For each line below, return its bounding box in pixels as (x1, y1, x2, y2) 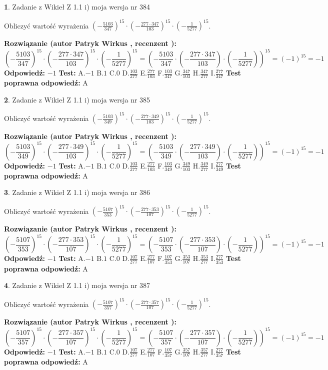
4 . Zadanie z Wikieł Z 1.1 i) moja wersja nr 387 (4, 280, 150, 290)
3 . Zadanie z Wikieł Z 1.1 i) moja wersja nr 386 (4, 187, 150, 197)
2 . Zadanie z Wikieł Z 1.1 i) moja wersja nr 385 (4, 94, 150, 104)
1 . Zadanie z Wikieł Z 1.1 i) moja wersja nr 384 (4, 1, 150, 11)
